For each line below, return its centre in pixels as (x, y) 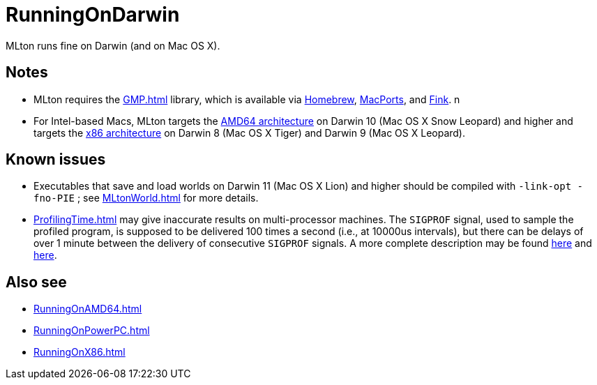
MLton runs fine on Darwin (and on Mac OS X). (113, 45)
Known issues (56, 160)
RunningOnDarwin (93, 15)
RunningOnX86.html (80, 352)
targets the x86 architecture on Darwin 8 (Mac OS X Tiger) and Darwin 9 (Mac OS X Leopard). (250, 133)
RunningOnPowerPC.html (92, 331)
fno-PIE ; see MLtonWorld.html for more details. (146, 198)
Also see (36, 282)
